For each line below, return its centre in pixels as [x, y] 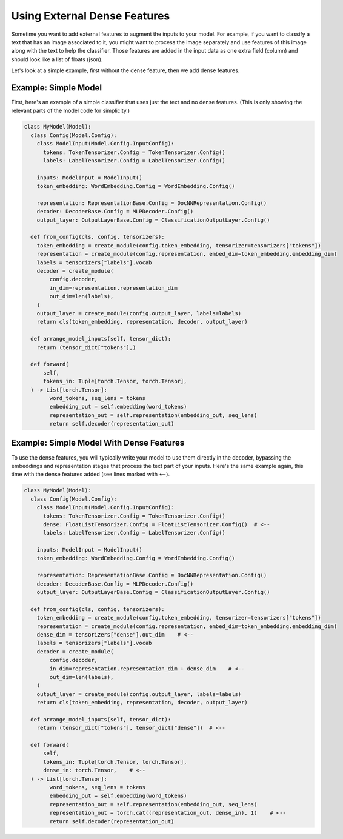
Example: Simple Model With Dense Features [98, 443]
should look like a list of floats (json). [57, 59]
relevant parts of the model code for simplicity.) [71, 111]
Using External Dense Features [91, 16]
